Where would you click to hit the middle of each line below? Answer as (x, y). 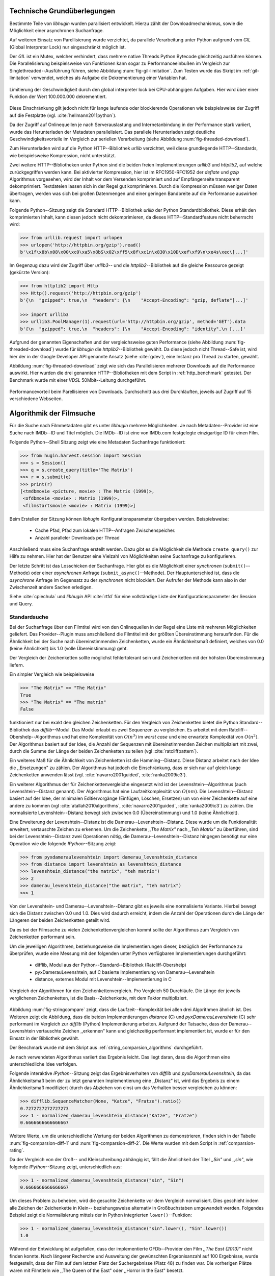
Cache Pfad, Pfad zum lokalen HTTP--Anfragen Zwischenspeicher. (105, 530)
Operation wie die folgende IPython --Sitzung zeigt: (63, 843)
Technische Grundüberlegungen (62, 11)
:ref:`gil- (251, 70)
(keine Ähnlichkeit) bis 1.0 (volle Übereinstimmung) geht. (69, 649)
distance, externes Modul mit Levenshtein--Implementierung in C (103, 979)
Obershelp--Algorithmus (35, 737)
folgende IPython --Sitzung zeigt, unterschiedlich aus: (66, 1167)
